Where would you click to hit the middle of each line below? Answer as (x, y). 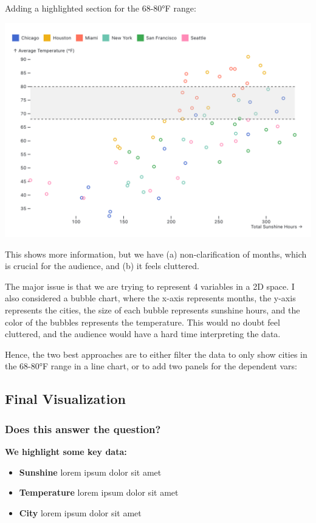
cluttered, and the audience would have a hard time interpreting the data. (143, 334)
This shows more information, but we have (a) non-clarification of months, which (156, 254)
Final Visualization (65, 399)
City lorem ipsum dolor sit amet (80, 512)
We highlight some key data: (66, 451)
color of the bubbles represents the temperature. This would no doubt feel (143, 322)
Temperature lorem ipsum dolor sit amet (99, 492)
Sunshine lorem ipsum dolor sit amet (90, 472)
